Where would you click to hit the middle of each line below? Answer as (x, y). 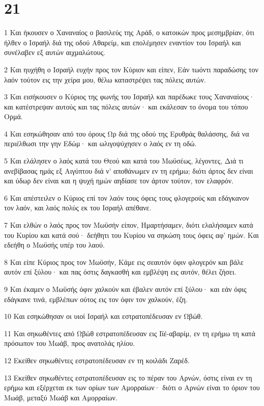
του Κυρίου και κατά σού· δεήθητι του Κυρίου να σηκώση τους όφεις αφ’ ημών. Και (131, 235)
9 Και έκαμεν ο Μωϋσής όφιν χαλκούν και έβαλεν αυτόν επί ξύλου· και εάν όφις (125, 289)
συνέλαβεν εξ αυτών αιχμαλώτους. (55, 52)
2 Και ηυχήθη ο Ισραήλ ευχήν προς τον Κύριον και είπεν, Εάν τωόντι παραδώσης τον (131, 69)
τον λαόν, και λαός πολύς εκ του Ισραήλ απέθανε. (78, 208)
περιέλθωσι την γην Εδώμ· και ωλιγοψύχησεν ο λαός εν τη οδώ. (100, 143)
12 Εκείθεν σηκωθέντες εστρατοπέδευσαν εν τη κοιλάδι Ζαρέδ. (97, 360)
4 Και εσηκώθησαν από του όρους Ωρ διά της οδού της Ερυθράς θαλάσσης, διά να (127, 133)
